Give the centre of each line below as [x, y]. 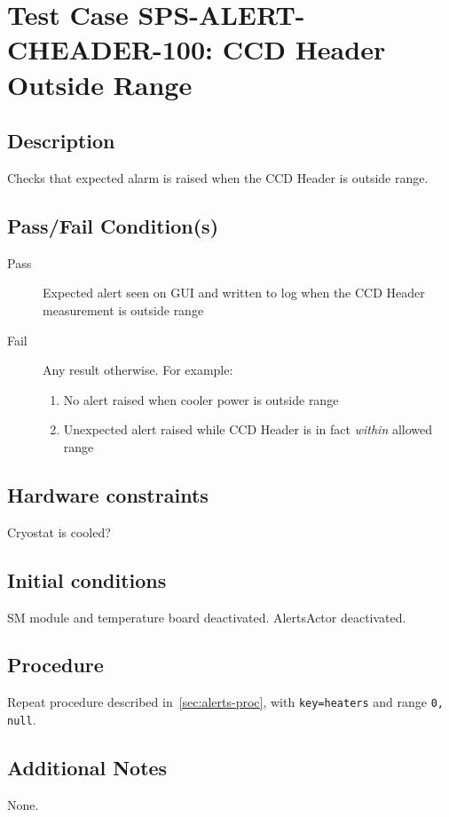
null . [22, 719]
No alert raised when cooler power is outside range [201, 399]
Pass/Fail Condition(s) [113, 225]
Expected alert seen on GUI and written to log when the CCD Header [234, 293]
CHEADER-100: [110, 49]
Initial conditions [87, 579]
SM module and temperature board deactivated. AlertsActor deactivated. [207, 617]
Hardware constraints [108, 494]
